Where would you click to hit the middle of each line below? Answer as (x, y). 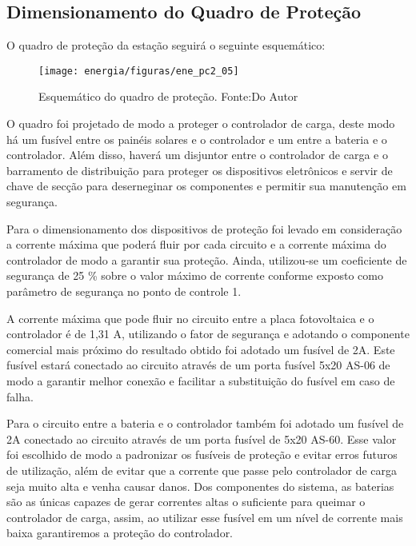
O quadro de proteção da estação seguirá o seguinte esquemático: (166, 45)
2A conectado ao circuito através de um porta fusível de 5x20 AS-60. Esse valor (202, 438)
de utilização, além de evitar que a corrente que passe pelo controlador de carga (202, 470)
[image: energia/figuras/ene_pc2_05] (139, 71)
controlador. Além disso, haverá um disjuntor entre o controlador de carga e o (197, 155)
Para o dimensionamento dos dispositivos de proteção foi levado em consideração (204, 228)
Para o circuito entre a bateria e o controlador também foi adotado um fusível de (205, 423)
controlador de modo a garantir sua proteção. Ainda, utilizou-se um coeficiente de (207, 259)
